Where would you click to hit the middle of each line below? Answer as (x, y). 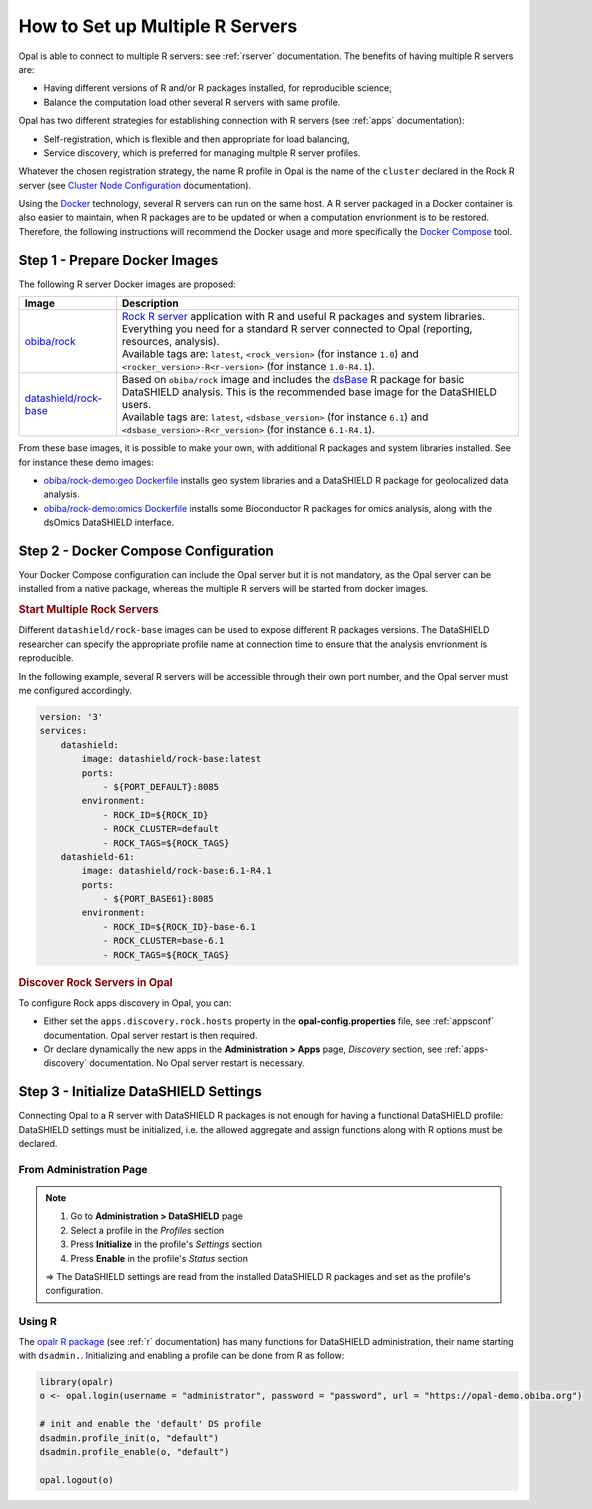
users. (136, 405)
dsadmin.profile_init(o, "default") (129, 1438)
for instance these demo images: (86, 462)
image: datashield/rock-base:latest (171, 759)
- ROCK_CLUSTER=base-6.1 (163, 941)
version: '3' (71, 716)
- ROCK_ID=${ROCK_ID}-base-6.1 (179, 926)
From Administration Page (83, 1169)
